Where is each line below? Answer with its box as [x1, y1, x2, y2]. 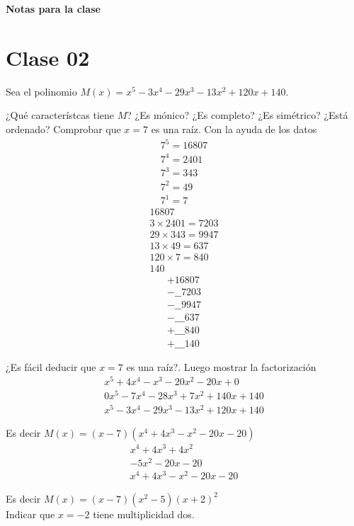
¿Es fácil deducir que [6, 359, 96, 374]
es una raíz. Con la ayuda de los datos [151, 121, 317, 136]
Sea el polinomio [6, 84, 77, 98]
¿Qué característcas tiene [6, 108, 115, 122]
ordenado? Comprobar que [6, 121, 121, 136]
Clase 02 [6, 42, 90, 72]
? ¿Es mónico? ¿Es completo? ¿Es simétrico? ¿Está [127, 108, 348, 122]
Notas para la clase [6, 1, 101, 16]
